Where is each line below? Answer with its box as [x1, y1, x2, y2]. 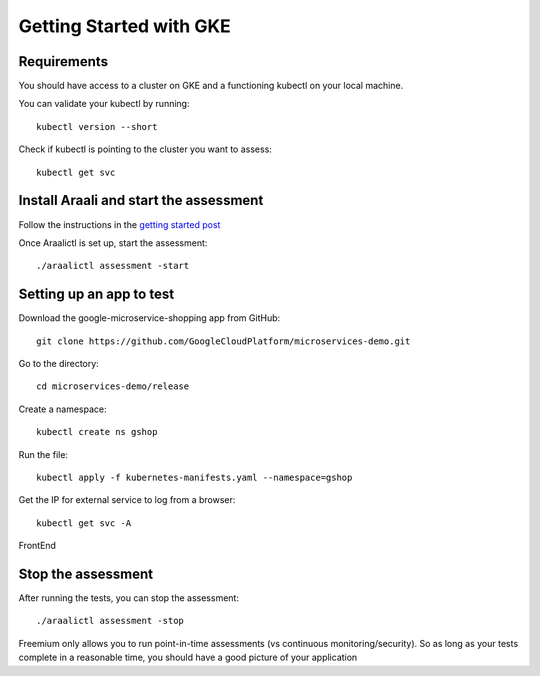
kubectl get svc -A [36, 517, 132, 529]
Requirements [18, 53, 109, 70]
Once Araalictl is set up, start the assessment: [18, 236, 208, 249]
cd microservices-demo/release [36, 381, 190, 392]
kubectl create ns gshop [36, 426, 158, 438]
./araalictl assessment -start [36, 260, 190, 272]
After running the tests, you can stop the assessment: [18, 592, 240, 604]
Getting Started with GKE [18, 15, 232, 37]
